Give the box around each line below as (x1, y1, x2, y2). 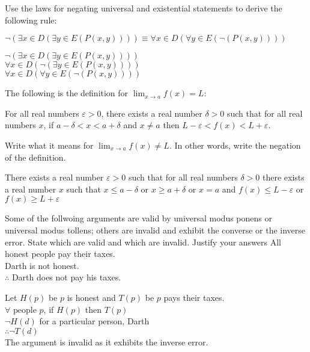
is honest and (67, 291, 116, 303)
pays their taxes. (163, 291, 225, 303)
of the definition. (5, 150, 66, 163)
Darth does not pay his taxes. (11, 271, 121, 283)
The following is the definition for (5, 87, 129, 99)
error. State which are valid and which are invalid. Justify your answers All (5, 235, 281, 248)
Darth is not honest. (5, 259, 79, 271)
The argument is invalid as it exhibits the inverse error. (5, 335, 208, 348)
